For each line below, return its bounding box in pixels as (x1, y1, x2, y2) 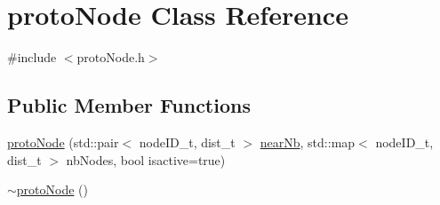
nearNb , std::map (260, 132, 356, 151)
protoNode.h (76, 48, 145, 67)
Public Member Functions (7, 91, 251, 119)
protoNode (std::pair (7, 132, 119, 151)
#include (7, 48, 57, 67)
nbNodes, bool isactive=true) (66, 150, 226, 169)
